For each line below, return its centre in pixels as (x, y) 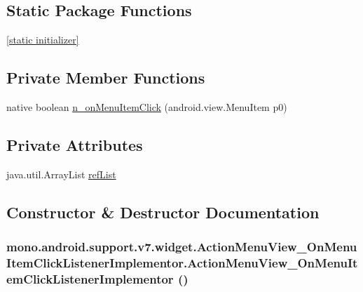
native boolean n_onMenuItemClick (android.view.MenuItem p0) (147, 107)
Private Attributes (75, 144)
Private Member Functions (106, 78)
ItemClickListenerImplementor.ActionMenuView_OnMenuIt (182, 263)
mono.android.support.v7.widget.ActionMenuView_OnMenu (182, 247)
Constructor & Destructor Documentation (163, 212)
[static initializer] (43, 40)
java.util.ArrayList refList (61, 174)
